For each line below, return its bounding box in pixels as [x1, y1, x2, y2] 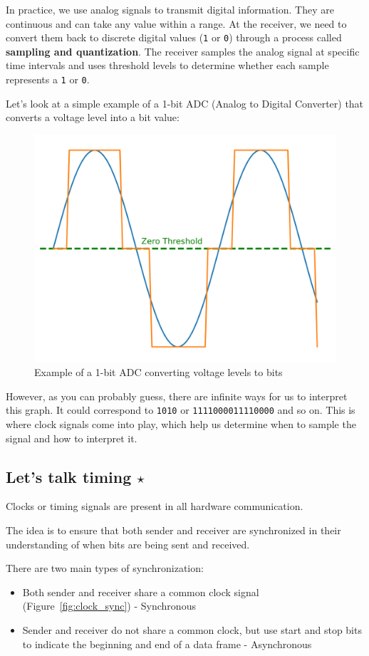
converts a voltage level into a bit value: [6, 110, 180, 125]
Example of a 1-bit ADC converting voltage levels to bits [34, 365, 283, 380]
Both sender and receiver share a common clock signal [22, 584, 259, 599]
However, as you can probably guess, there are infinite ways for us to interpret [6, 388, 348, 403]
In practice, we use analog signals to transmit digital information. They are [6, 2, 334, 16]
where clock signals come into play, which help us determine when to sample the [6, 416, 356, 431]
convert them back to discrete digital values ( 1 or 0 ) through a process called [6, 30, 342, 45]
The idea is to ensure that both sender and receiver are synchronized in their [6, 522, 341, 537]
